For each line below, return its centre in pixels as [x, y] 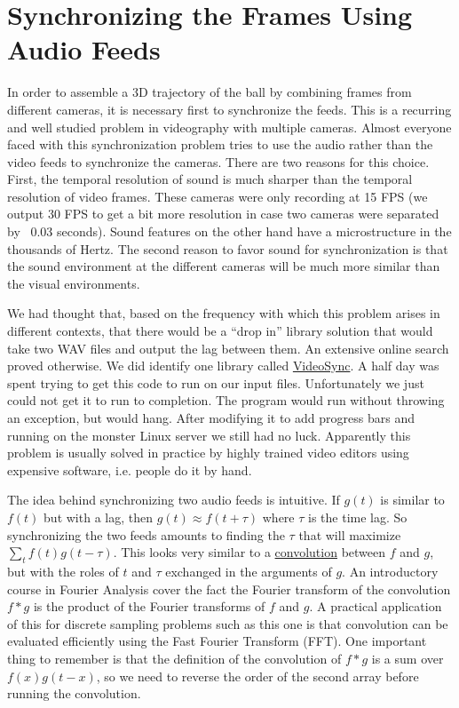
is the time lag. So [358, 517]
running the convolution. [74, 693]
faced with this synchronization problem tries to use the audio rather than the [220, 144]
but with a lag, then [98, 517]
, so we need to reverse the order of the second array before [257, 676]
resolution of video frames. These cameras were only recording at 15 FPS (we [218, 196]
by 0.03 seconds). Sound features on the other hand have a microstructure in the [229, 231]
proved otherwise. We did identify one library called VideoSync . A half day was [223, 366]
